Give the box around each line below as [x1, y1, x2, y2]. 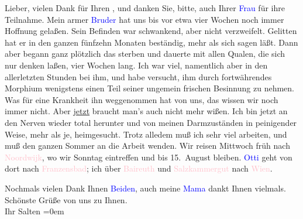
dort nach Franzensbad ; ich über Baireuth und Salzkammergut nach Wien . [5, 162, 273, 174]
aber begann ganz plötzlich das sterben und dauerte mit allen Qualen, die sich [5, 47, 285, 60]
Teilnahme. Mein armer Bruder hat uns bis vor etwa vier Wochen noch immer [5, 13, 284, 25]
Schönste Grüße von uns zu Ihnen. [5, 193, 128, 206]
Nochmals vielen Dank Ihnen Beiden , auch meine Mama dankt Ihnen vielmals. [5, 182, 286, 194]
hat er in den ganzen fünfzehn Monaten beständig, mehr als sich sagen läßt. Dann [5, 36, 298, 48]
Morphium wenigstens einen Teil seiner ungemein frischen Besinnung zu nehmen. [5, 82, 294, 94]
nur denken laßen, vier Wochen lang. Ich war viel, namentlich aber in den [5, 59, 268, 71]
